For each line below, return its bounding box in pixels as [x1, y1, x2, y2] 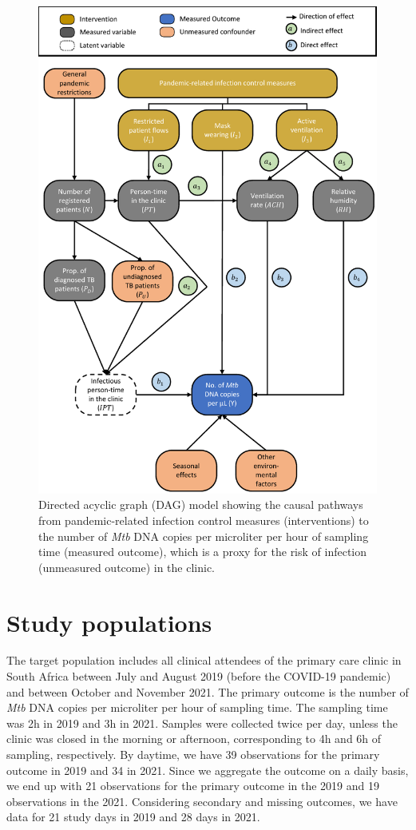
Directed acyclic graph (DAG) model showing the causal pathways [38, 496, 363, 513]
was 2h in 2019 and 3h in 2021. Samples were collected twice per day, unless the [6, 714, 398, 731]
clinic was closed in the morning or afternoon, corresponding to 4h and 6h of [6, 730, 382, 747]
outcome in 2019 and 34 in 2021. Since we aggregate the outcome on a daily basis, [6, 761, 409, 778]
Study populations [6, 606, 212, 638]
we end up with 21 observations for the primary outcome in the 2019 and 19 [6, 777, 379, 794]
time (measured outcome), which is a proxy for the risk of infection [38, 543, 367, 560]
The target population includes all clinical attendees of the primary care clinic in [6, 652, 402, 669]
